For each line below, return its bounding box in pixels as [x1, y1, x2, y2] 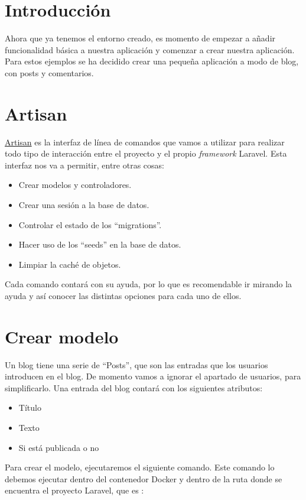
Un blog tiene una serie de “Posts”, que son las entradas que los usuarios [5, 358, 268, 371]
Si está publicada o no [18, 441, 99, 453]
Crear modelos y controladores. [18, 178, 132, 191]
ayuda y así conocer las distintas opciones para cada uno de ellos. [5, 289, 242, 301]
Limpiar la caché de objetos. [18, 258, 121, 270]
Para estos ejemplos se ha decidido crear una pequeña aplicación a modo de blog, [5, 55, 299, 67]
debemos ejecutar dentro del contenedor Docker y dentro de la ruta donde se [5, 472, 282, 485]
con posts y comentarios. [5, 66, 94, 79]
